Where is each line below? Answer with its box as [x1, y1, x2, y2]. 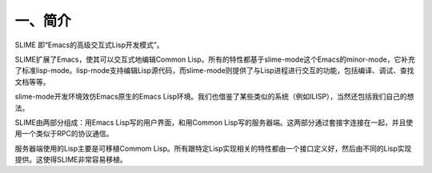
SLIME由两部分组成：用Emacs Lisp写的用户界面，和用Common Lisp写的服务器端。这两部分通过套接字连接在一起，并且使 [14, 117, 414, 127]
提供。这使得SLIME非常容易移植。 [14, 155, 127, 164]
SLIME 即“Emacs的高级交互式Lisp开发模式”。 [14, 40, 164, 50]
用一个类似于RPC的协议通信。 [14, 129, 114, 139]
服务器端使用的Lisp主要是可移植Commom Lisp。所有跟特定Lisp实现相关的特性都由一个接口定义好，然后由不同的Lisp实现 [14, 143, 412, 153]
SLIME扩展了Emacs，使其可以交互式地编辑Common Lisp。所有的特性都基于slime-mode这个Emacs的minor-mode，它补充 [14, 54, 415, 64]
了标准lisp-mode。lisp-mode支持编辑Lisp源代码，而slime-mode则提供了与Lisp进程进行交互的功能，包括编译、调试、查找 [14, 66, 415, 75]
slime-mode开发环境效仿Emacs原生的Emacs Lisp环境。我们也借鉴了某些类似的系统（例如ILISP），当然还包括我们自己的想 [14, 92, 414, 102]
